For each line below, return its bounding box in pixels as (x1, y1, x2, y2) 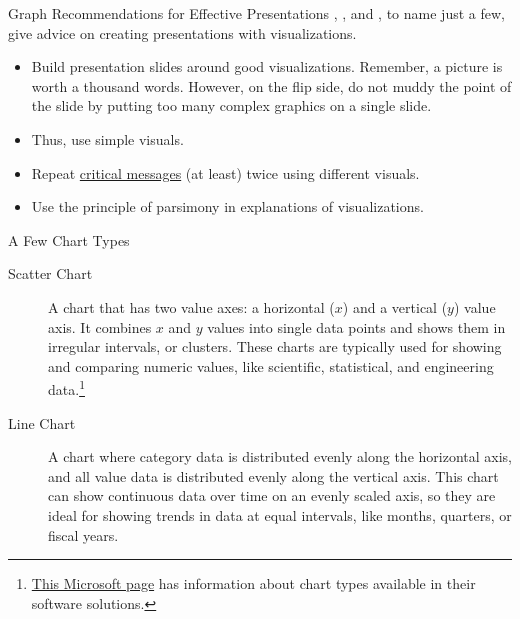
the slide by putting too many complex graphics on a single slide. (31, 95, 432, 116)
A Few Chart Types (8, 229, 130, 250)
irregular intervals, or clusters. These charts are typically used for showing (48, 336, 502, 357)
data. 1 (48, 376, 85, 399)
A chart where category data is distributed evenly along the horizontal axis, (48, 446, 512, 467)
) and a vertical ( (342, 296, 448, 317)
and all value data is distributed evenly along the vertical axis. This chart (48, 465, 499, 486)
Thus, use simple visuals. (31, 128, 184, 149)
